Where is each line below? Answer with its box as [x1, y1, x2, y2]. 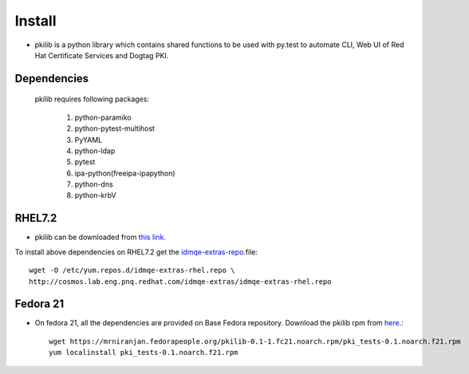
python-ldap [74, 146, 116, 156]
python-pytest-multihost [74, 124, 156, 133]
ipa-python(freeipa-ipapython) [74, 168, 175, 178]
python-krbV [74, 191, 117, 200]
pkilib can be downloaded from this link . [34, 232, 167, 242]
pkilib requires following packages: [34, 94, 149, 104]
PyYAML [74, 135, 103, 144]
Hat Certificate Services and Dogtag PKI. [34, 50, 169, 60]
